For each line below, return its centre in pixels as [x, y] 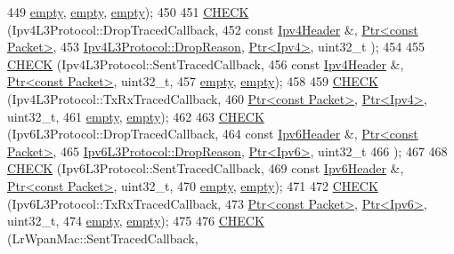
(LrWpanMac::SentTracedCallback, [103, 238]
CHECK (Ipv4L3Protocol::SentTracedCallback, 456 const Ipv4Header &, [206, 63]
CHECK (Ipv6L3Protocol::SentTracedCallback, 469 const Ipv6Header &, [206, 168]
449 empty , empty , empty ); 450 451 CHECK [128, 12]
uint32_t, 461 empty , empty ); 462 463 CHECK [136, 116]
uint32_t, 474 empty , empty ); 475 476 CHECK [136, 221]
